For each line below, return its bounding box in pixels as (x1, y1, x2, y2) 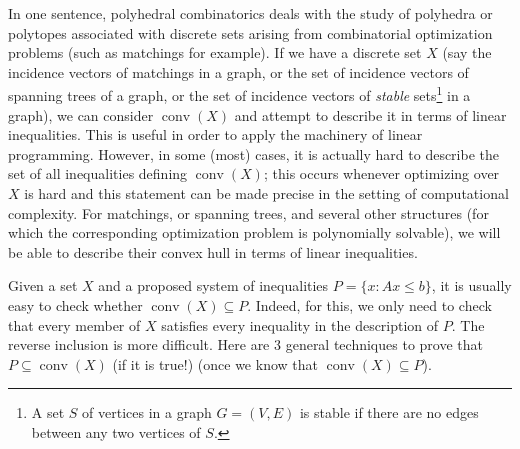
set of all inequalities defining (8, 163, 188, 184)
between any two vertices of (31, 421, 201, 442)
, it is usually (431, 275, 512, 296)
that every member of (8, 314, 141, 335)
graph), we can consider (8, 104, 154, 125)
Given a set (8, 275, 78, 296)
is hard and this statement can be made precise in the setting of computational (24, 183, 509, 203)
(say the (442, 42, 492, 63)
